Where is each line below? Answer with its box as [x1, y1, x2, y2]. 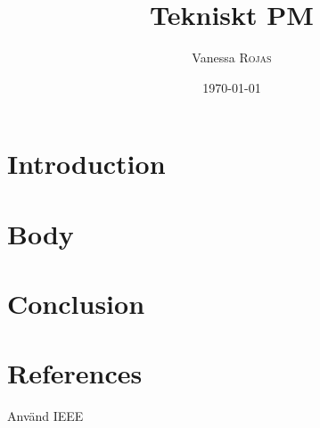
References [7, 355, 143, 391]
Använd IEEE [7, 407, 84, 425]
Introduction [7, 145, 166, 182]
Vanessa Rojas [192, 48, 272, 67]
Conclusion [7, 285, 145, 322]
